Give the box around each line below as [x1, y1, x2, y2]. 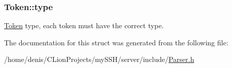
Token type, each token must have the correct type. [4, 20, 164, 31]
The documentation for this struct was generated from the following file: [4, 37, 228, 47]
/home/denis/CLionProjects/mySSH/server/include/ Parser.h [4, 54, 195, 64]
